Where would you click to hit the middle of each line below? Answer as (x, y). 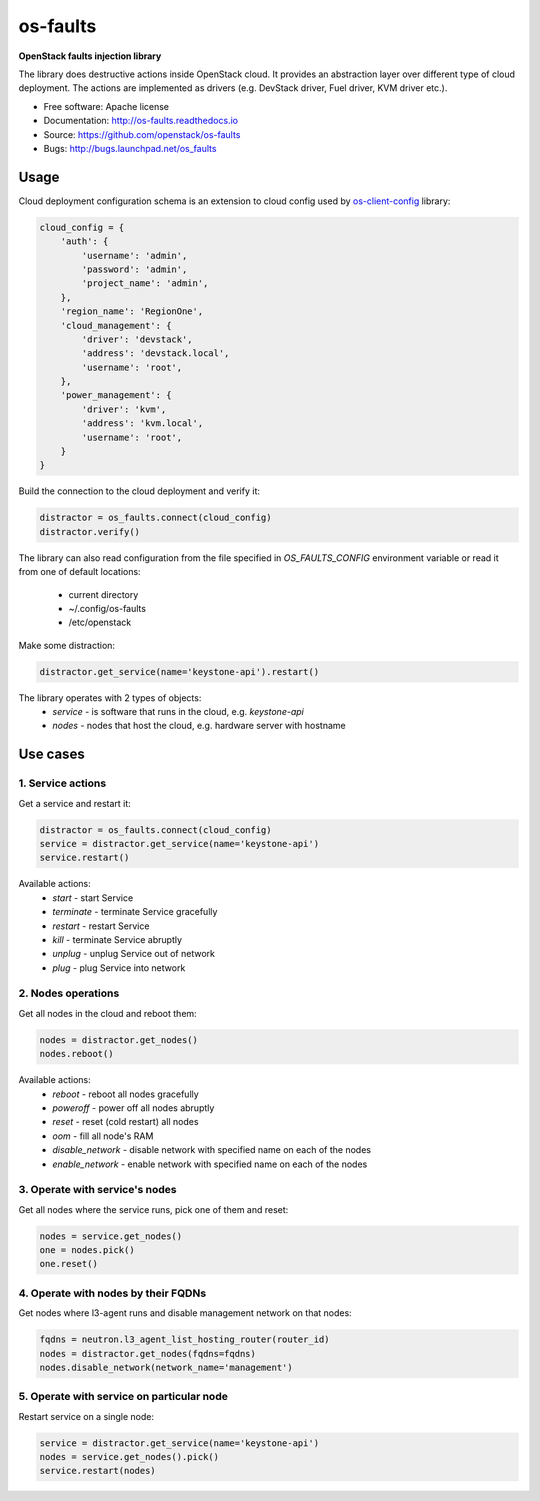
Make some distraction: (66, 645)
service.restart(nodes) (98, 1471)
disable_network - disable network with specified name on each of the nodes (212, 1150)
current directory (103, 594)
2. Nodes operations (69, 993)
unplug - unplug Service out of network (133, 954)
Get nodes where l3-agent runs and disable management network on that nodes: (185, 1313)
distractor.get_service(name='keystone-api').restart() (179, 671)
